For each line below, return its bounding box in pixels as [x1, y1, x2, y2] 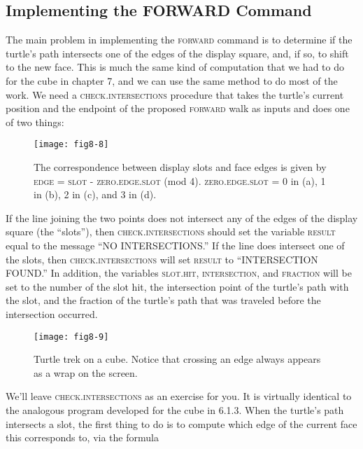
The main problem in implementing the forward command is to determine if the [6, 32, 353, 47]
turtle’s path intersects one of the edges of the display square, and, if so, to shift [6, 46, 349, 60]
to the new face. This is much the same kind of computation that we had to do [6, 60, 344, 74]
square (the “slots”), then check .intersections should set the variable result [6, 224, 336, 239]
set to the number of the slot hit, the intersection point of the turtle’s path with [6, 279, 349, 293]
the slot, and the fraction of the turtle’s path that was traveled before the [6, 293, 321, 308]
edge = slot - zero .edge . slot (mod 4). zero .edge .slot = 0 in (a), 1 [34, 173, 326, 188]
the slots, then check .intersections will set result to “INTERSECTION [6, 251, 318, 266]
